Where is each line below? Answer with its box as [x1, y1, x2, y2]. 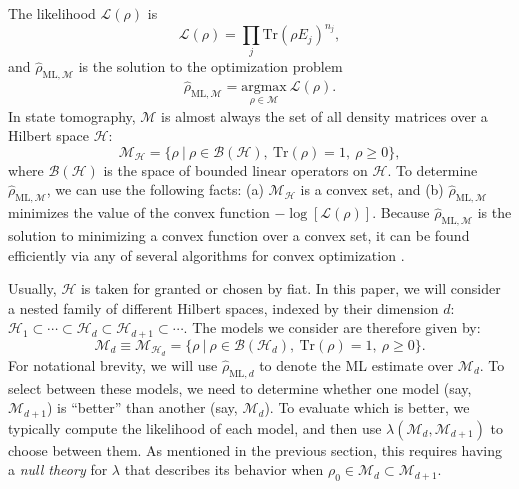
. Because [372, 202, 430, 223]
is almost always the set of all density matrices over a [161, 105, 488, 126]
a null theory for [8, 459, 108, 480]
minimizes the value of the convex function [8, 202, 270, 223]
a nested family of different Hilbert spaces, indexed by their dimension [8, 297, 439, 318]
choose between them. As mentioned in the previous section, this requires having [8, 439, 503, 460]
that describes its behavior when [124, 459, 324, 480]
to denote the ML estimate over [259, 354, 454, 375]
